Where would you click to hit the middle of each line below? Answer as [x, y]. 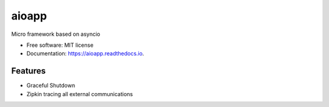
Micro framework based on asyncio [56, 34]
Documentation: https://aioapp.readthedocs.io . [85, 53]
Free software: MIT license [60, 45]
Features [28, 71]
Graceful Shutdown [51, 86]
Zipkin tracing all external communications [80, 94]
